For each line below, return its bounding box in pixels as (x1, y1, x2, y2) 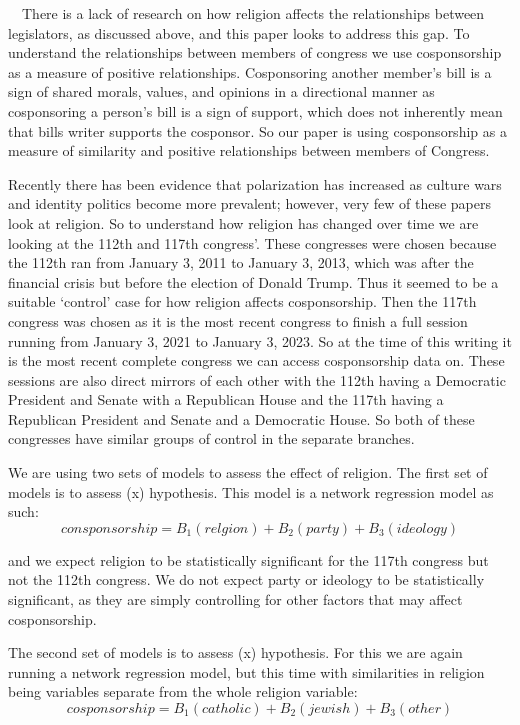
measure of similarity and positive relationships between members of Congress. (8, 140, 490, 161)
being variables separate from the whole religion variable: (8, 681, 358, 702)
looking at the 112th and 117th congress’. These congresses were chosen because (8, 232, 497, 253)
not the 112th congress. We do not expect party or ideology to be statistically (8, 569, 485, 590)
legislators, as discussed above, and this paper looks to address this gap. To (8, 22, 470, 43)
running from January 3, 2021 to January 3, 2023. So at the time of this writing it (8, 330, 512, 351)
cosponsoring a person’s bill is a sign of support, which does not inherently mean (8, 100, 503, 121)
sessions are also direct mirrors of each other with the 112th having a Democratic (8, 369, 506, 390)
